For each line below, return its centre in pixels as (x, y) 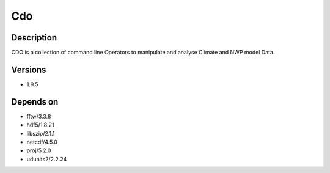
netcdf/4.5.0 (42, 142)
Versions (29, 69)
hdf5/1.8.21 (40, 125)
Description (34, 38)
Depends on (35, 102)
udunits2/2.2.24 (47, 159)
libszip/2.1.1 (41, 133)
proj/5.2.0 (39, 150)
